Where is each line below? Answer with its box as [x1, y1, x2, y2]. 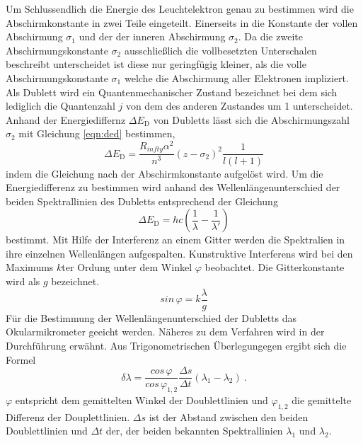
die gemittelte [292, 392, 352, 407]
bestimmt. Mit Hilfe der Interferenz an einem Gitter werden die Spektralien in [6, 232, 345, 247]
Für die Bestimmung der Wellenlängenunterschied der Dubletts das [6, 310, 297, 325]
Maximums [6, 260, 54, 275]
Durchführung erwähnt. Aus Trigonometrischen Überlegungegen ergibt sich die [6, 338, 347, 352]
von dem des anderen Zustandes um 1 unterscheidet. [125, 98, 353, 113]
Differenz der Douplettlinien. [6, 409, 130, 424]
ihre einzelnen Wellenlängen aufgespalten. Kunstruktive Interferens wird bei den [6, 246, 353, 260]
